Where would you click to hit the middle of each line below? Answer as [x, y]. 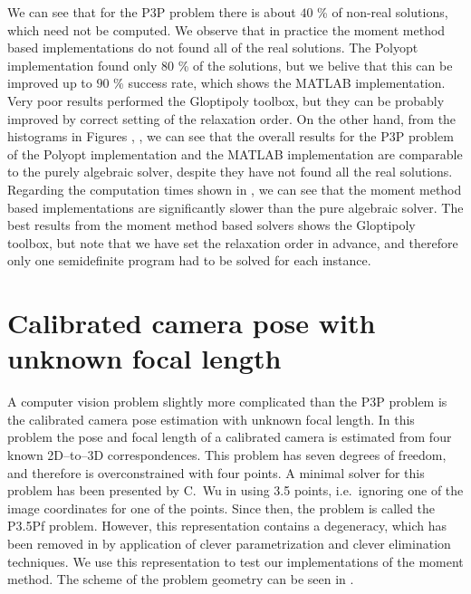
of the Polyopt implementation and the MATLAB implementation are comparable [235, 153]
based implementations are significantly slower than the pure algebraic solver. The [235, 207]
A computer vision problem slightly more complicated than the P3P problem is [227, 402]
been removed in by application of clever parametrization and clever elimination [229, 543]
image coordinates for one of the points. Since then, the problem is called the [221, 508]
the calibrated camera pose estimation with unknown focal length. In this [211, 419]
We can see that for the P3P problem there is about [152, 12]
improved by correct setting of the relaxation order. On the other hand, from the [232, 118]
